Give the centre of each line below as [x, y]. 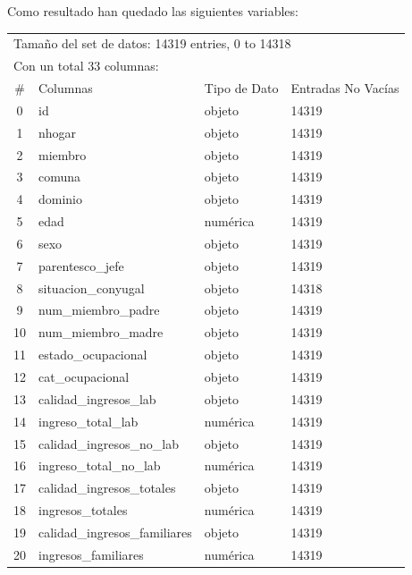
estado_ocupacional [93, 355]
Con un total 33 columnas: [86, 66]
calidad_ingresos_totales [107, 488]
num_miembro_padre [99, 310]
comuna [60, 177]
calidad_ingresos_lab [97, 398]
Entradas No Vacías [345, 88]
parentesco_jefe [81, 265]
